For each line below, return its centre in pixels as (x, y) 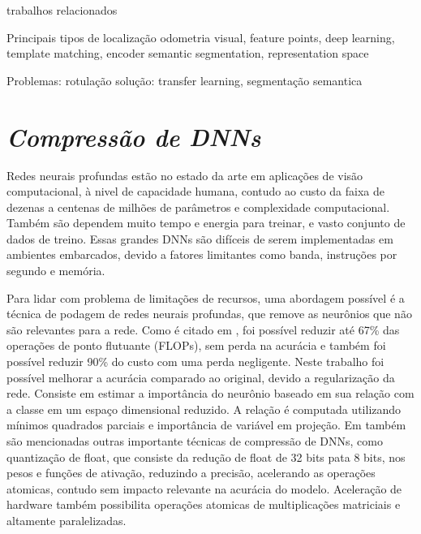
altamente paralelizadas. (67, 520)
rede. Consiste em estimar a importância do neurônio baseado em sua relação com (210, 393)
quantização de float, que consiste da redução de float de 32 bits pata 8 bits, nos (206, 456)
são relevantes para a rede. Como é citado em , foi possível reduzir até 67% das (203, 329)
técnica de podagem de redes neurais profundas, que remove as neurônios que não (209, 314)
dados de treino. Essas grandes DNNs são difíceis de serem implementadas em (200, 238)
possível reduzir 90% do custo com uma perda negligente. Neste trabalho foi (195, 362)
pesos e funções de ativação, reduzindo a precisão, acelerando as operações (191, 473)
